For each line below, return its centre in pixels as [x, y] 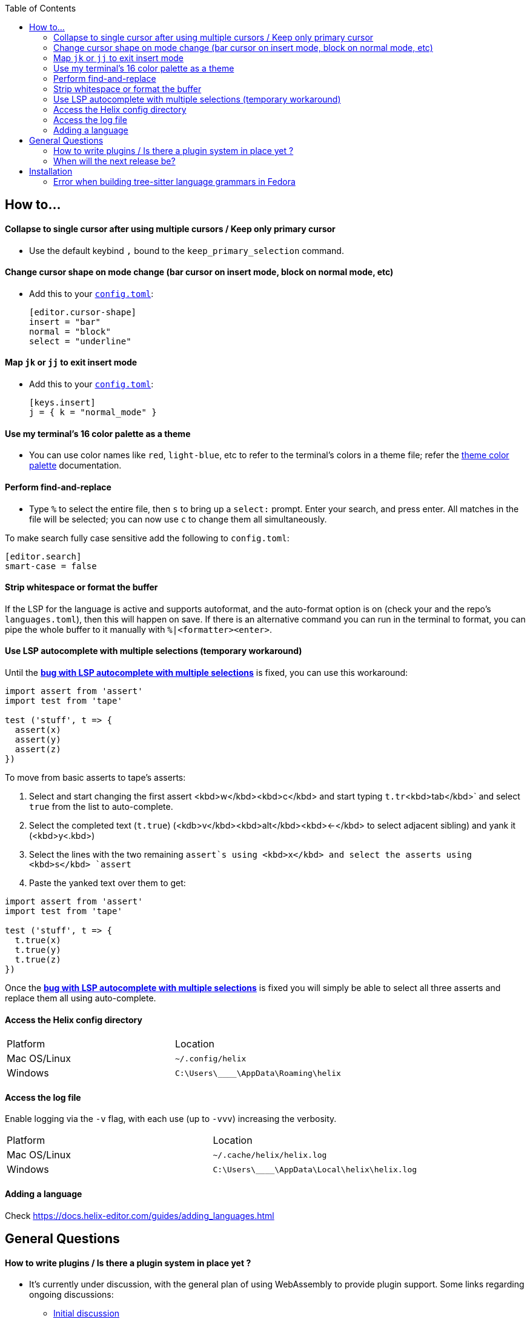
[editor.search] [43, 556]
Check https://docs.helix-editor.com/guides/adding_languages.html [140, 1215]
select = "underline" [80, 341]
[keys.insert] [62, 403]
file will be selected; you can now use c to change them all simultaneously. [178, 519]
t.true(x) [38, 940]
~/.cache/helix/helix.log [270, 1155]
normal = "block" [70, 331]
